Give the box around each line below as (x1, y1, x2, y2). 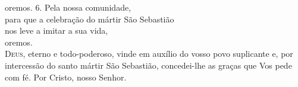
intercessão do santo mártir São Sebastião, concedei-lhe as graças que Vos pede (5, 59, 292, 71)
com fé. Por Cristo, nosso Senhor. (5, 70, 127, 83)
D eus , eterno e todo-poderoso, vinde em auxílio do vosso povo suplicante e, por (5, 47, 293, 60)
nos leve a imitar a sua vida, (5, 24, 108, 37)
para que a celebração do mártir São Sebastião (5, 12, 174, 25)
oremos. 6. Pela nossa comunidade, (5, 1, 131, 13)
